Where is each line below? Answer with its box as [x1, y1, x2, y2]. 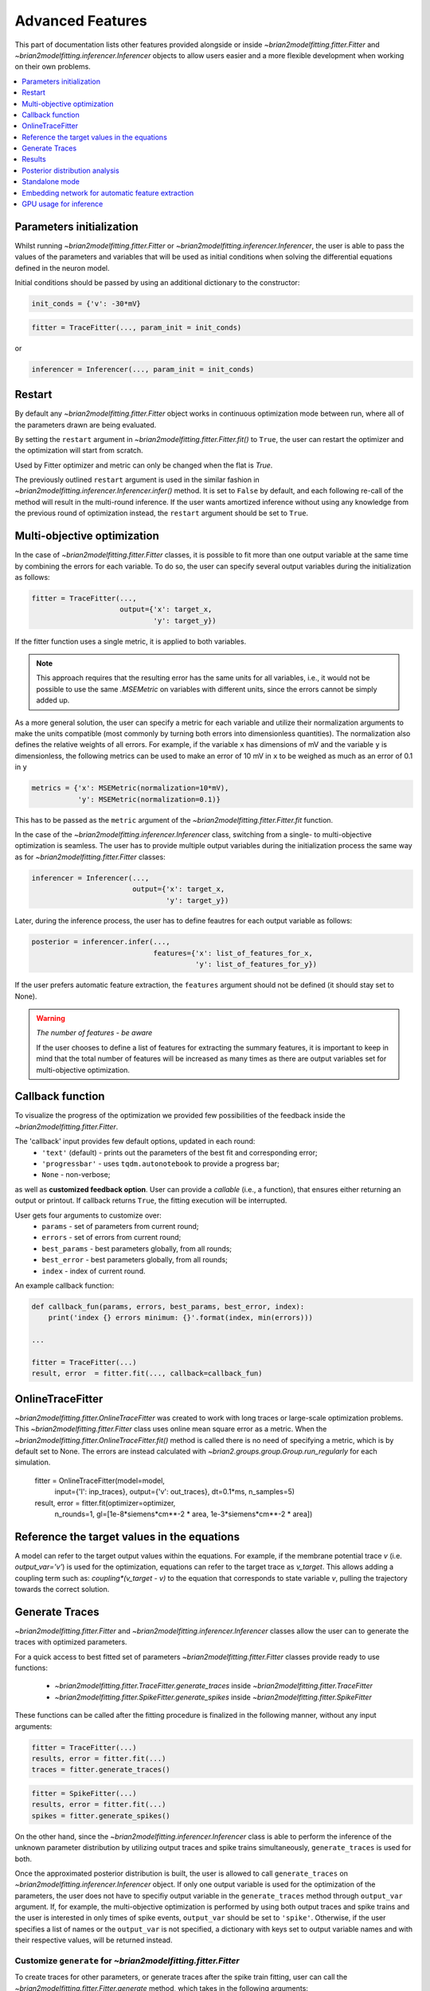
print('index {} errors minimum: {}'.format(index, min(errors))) [48, 1313, 314, 1322]
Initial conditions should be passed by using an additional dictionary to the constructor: [14, 278, 300, 288]
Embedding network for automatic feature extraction [21, 188, 194, 198]
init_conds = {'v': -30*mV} [31, 299, 141, 308]
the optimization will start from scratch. [14, 446, 143, 456]
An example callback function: [14, 1281, 115, 1290]
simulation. [14, 1457, 51, 1467]
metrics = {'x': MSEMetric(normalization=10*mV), [31, 784, 229, 792]
